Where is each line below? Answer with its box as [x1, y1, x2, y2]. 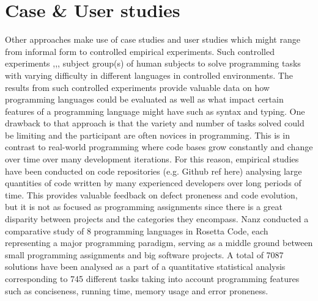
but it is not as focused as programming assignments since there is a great [5, 200, 283, 213]
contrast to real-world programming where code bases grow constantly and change [5, 140, 313, 153]
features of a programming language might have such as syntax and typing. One [5, 104, 305, 117]
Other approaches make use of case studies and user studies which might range [5, 33, 300, 46]
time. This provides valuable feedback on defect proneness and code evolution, [5, 188, 298, 201]
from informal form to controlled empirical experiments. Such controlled [5, 45, 275, 57]
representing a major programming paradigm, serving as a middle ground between [5, 236, 313, 249]
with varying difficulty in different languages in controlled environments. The [5, 68, 293, 81]
